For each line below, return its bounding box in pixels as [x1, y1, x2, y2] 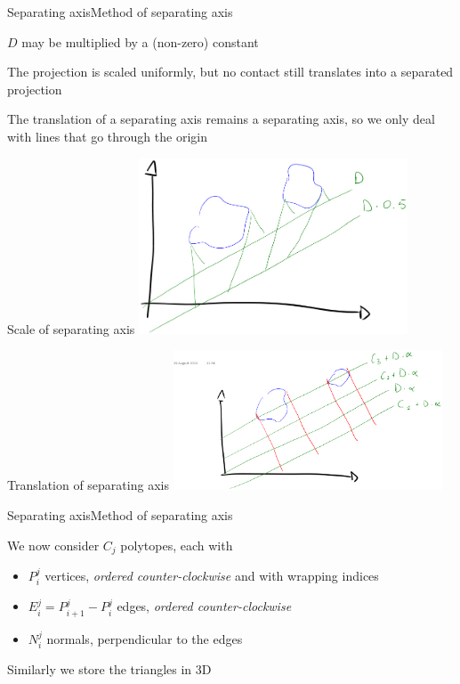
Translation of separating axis [7, 476, 169, 494]
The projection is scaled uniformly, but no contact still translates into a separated [7, 62, 454, 81]
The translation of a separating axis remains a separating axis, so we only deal [7, 110, 435, 128]
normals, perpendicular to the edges [46, 629, 243, 647]
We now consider [7, 535, 100, 554]
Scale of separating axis [7, 319, 135, 338]
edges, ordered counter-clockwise [117, 597, 292, 615]
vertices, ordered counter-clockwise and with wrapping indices [44, 566, 379, 584]
